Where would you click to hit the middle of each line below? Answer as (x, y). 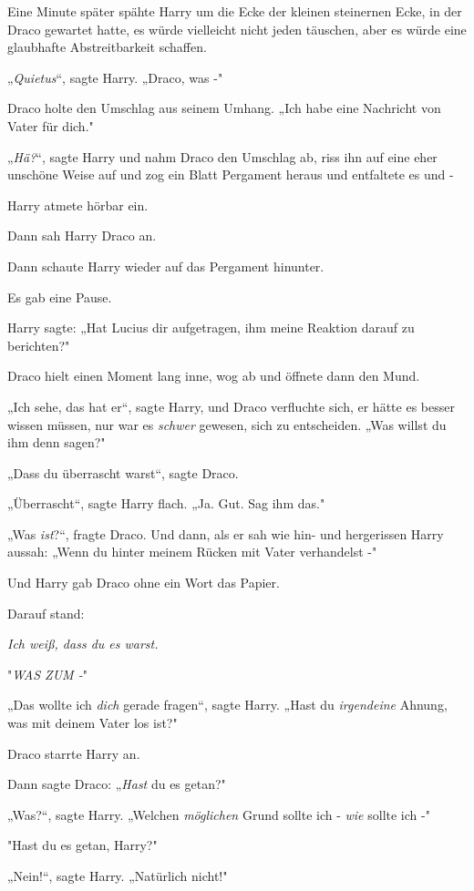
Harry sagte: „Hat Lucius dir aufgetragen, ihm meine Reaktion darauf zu (211, 328)
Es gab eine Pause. (60, 297)
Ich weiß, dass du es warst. (83, 644)
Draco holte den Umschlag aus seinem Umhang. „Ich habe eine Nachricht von (224, 108)
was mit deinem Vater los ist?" (93, 723)
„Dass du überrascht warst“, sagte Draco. (123, 472)
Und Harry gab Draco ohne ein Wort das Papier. (144, 583)
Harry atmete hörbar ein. (78, 205)
